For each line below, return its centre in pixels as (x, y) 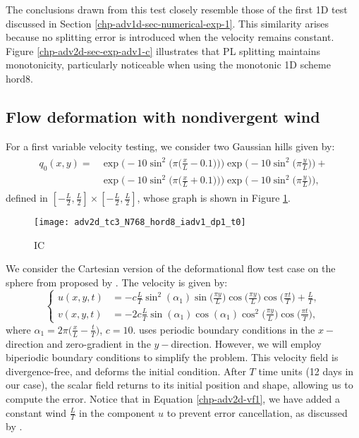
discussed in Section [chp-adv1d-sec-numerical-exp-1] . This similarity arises (168, 23)
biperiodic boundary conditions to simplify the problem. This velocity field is (172, 357)
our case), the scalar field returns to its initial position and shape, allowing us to (179, 385)
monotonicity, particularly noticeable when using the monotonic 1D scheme (168, 65)
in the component (117, 412)
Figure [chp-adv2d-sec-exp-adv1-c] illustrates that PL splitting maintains (163, 50)
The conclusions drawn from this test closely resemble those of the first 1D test (177, 9)
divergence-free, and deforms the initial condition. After (126, 371)
